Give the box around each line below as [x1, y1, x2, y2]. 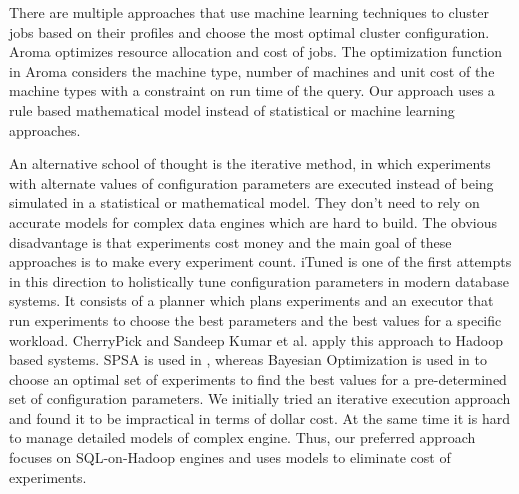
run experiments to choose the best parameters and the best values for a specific [9, 309, 502, 330]
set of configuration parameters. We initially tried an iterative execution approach [9, 388, 511, 409]
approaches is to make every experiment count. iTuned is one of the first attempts [9, 251, 512, 272]
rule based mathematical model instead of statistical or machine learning [9, 99, 455, 120]
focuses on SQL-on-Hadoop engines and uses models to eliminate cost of [9, 447, 451, 468]
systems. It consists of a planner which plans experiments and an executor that [9, 290, 494, 311]
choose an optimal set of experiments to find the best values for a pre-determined [9, 368, 507, 389]
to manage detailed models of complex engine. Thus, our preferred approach [9, 427, 476, 448]
